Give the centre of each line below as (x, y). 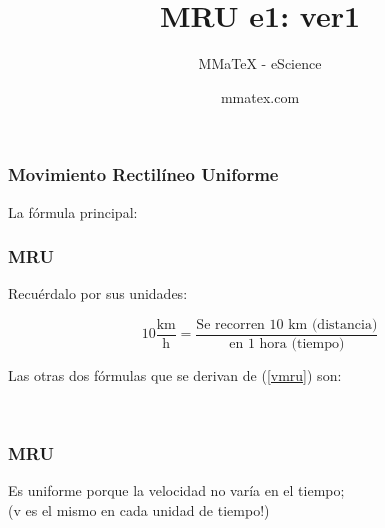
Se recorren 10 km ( (257, 325)
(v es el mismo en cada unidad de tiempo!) (139, 510)
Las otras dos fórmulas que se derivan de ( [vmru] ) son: (175, 375)
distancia (344, 325)
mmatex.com (260, 96)
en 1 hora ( (263, 344)
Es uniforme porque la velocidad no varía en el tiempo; (176, 490)
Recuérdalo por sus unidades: (98, 293)
